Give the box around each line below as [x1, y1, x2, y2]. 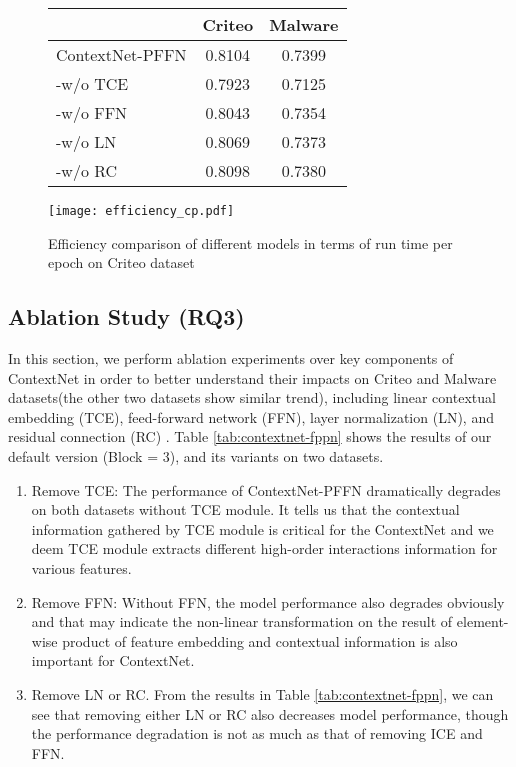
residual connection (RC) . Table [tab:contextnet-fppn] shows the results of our [8, 426, 492, 447]
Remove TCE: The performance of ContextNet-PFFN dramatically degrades [31, 479, 501, 500]
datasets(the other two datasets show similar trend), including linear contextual [8, 387, 496, 408]
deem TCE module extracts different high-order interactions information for [31, 538, 498, 559]
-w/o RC [56, 159, 118, 182]
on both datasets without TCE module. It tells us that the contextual [31, 499, 460, 520]
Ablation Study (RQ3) [8, 301, 245, 332]
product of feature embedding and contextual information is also [62, 630, 458, 651]
